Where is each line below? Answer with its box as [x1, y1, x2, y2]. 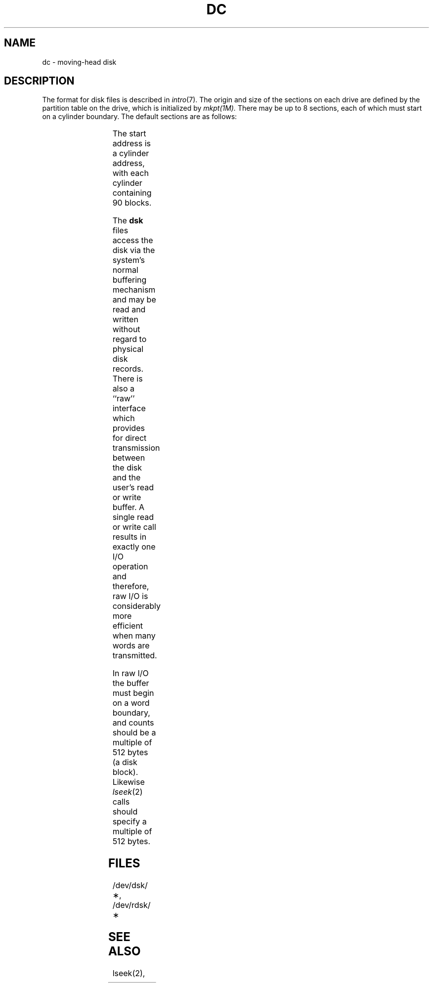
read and [112, 304, 146, 315]
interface [112, 403, 146, 414]
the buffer [112, 678, 149, 688]
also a [112, 384, 135, 394]
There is [112, 374, 143, 384]
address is [112, 138, 151, 149]
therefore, [112, 581, 149, 592]
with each [112, 168, 149, 178]
